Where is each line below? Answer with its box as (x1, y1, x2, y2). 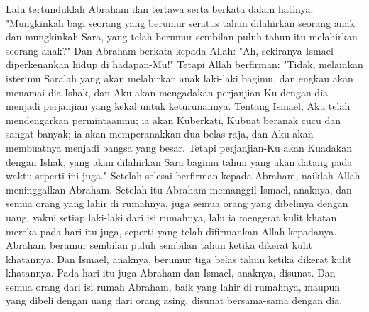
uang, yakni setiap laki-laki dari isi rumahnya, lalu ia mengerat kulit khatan (6, 209, 337, 224)
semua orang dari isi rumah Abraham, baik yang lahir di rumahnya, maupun (6, 279, 341, 294)
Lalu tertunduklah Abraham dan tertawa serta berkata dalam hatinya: (6, 1, 314, 16)
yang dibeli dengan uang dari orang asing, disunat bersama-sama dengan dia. (6, 293, 343, 308)
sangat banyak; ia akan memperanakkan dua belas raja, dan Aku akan (6, 126, 314, 141)
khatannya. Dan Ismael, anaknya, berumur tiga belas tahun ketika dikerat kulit (6, 251, 352, 266)
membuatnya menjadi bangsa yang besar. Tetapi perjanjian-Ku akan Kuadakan (6, 140, 352, 155)
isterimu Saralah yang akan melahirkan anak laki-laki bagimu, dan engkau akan (6, 70, 353, 85)
